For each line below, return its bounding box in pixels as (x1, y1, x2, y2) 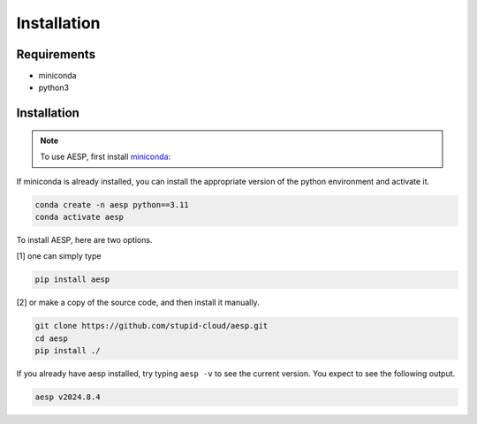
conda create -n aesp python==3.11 (34, 200, 189, 209)
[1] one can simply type (16, 251, 102, 261)
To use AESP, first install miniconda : (40, 151, 171, 163)
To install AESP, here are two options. (16, 235, 153, 245)
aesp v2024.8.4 (34, 392, 101, 402)
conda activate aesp (34, 212, 124, 223)
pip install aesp (34, 275, 110, 284)
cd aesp (34, 333, 68, 344)
